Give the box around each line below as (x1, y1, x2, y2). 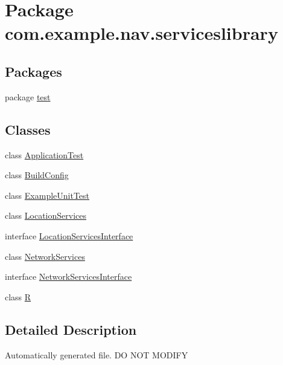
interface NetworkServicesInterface (5, 270, 132, 283)
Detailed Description (5, 320, 137, 338)
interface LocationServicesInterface (5, 229, 133, 242)
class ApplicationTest (5, 148, 84, 161)
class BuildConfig (5, 169, 69, 181)
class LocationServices (5, 209, 87, 222)
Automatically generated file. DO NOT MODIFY (5, 348, 188, 361)
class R (5, 290, 31, 303)
